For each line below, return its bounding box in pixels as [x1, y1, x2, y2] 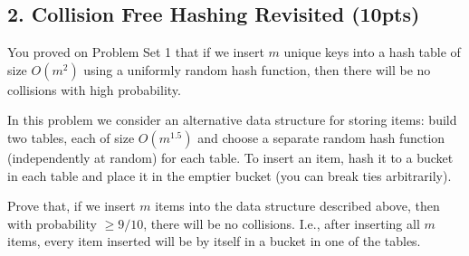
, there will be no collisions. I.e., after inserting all [143, 213, 420, 232]
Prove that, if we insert [7, 196, 136, 215]
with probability [7, 213, 97, 232]
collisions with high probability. [7, 80, 181, 99]
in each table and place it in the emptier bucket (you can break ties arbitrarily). [7, 166, 452, 185]
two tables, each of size [7, 128, 135, 147]
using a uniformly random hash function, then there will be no [83, 60, 431, 79]
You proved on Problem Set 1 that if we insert [7, 43, 264, 62]
